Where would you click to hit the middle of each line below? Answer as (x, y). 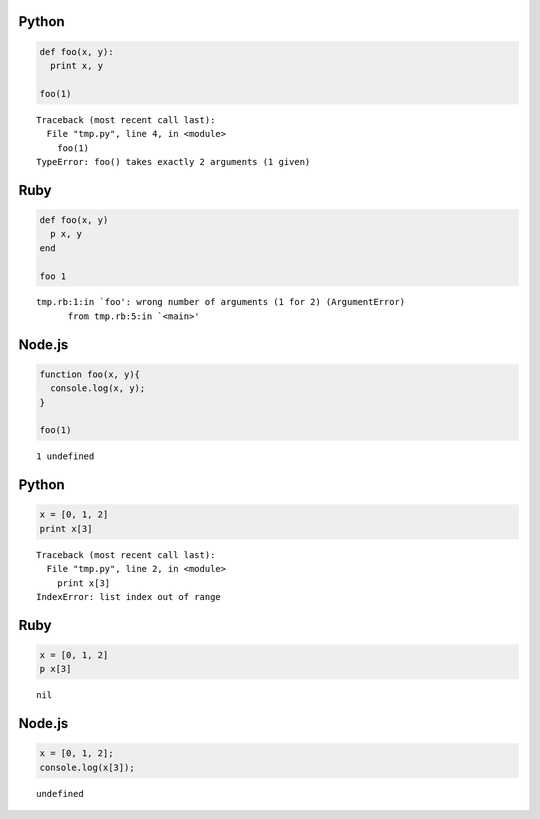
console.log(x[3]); (87, 767)
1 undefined (65, 456)
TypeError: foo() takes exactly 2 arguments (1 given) (173, 161)
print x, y (77, 65)
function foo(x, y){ (89, 374)
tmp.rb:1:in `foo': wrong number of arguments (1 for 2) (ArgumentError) (221, 302)
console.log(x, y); (98, 388)
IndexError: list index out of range (129, 596)
